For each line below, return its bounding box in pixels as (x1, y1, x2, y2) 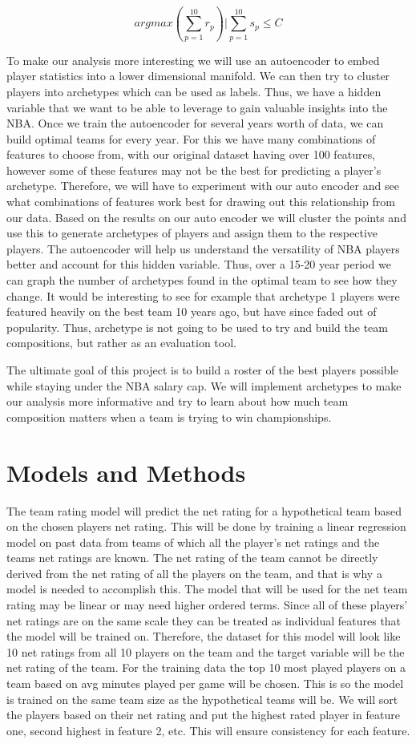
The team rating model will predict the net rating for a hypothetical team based (6, 502, 402, 519)
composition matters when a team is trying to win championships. (6, 408, 332, 425)
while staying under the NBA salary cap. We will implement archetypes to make (6, 377, 402, 394)
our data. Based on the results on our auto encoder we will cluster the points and (6, 208, 406, 225)
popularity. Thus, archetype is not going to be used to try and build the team (6, 318, 388, 335)
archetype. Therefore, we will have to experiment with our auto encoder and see (6, 177, 399, 194)
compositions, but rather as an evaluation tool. (6, 334, 236, 351)
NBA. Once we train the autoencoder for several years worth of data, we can (6, 115, 384, 131)
